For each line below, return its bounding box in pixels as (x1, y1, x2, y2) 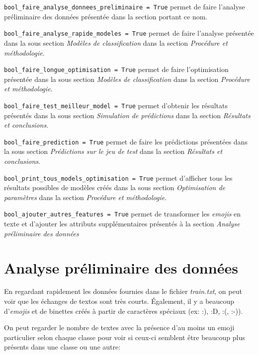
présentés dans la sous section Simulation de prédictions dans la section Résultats (4, 110, 251, 120)
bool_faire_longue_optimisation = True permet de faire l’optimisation (4, 64, 229, 74)
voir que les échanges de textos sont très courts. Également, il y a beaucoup (4, 296, 235, 306)
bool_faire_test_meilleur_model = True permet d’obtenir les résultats (4, 100, 228, 110)
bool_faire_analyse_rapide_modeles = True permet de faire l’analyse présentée (4, 28, 254, 38)
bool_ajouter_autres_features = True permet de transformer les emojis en (4, 209, 241, 219)
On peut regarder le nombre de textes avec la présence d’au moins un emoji (4, 322, 235, 333)
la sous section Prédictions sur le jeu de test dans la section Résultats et (4, 146, 223, 156)
